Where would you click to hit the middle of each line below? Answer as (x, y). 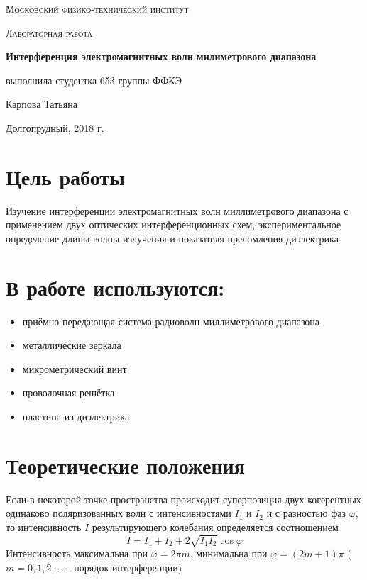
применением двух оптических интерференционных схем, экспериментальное (174, 224)
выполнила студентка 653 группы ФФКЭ (94, 80)
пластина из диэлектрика (76, 416)
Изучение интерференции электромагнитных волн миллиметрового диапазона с (177, 210)
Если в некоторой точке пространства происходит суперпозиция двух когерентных (183, 499)
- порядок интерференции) (125, 567)
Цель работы (65, 176)
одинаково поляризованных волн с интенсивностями (119, 513)
